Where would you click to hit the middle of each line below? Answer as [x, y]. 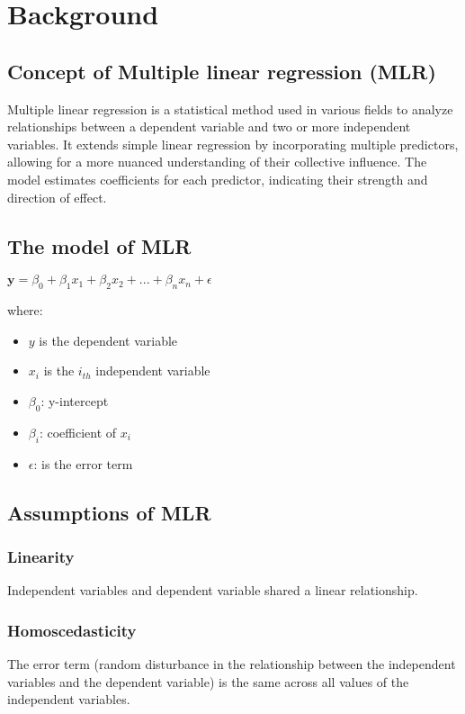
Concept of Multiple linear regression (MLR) [222, 71]
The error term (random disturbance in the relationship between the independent [232, 663]
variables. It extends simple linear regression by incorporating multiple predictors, [233, 144]
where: [25, 310]
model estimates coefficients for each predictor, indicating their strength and [218, 179]
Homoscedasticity [72, 630]
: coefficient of [78, 432]
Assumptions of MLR [109, 512]
